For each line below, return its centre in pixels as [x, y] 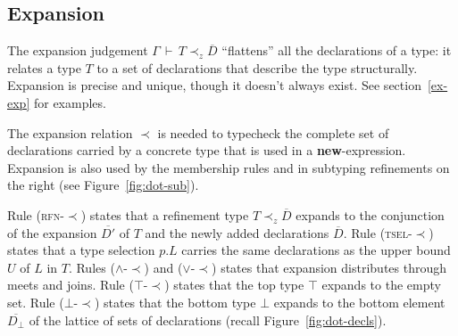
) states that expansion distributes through [329, 267]
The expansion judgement [78, 50]
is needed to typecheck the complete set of [273, 132]
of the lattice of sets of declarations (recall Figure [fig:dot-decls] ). [208, 320]
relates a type [44, 67]
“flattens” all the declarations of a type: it [337, 50]
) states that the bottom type [175, 302]
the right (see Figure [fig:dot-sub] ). [103, 185]
